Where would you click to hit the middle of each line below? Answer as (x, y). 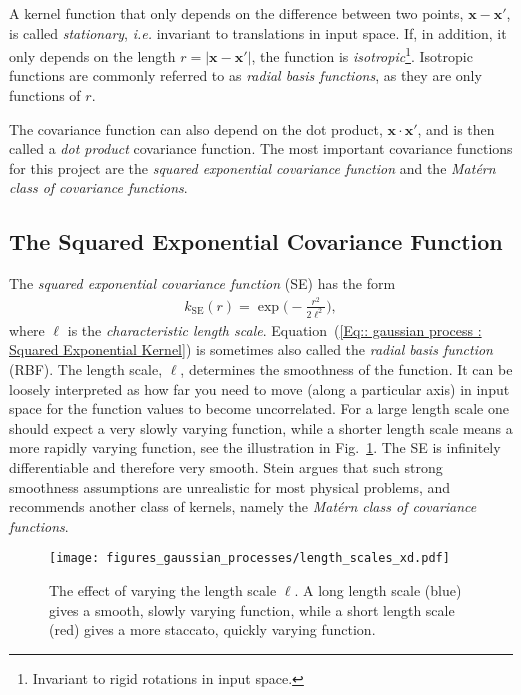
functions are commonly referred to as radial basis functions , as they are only (245, 75)
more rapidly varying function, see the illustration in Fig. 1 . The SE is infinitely (255, 447)
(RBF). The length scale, (86, 368)
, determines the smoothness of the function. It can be (346, 368)
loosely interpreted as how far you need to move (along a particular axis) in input (259, 388)
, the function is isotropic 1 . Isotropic (362, 54)
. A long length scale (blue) (378, 589)
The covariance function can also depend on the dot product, (196, 128)
